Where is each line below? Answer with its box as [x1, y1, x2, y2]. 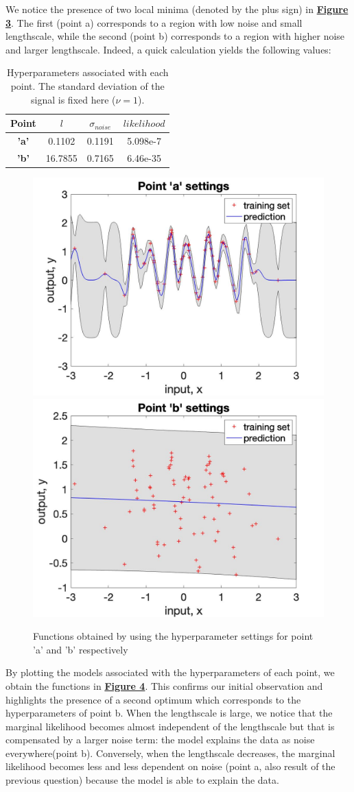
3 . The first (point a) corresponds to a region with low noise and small [5, 15, 303, 29]
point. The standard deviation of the [10, 78, 165, 93]
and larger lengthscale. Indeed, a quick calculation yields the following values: [5, 42, 331, 56]
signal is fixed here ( [31, 92, 116, 106]
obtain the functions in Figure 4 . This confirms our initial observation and [5, 678, 323, 693]
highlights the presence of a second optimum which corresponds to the [5, 692, 301, 706]
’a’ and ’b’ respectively [33, 642, 128, 656]
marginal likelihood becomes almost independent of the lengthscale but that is [5, 719, 335, 733]
